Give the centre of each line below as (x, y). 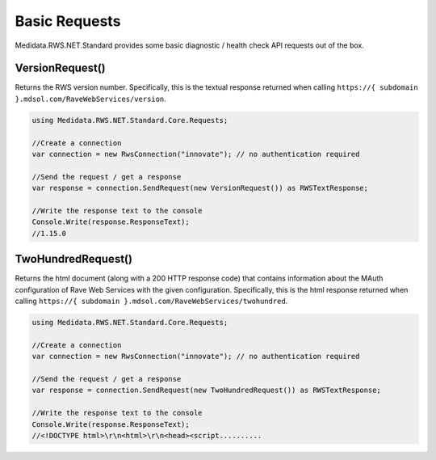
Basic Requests (68, 21)
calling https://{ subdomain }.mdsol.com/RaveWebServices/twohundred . (151, 301)
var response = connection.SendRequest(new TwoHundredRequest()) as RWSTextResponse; (206, 390)
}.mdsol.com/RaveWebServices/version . (91, 99)
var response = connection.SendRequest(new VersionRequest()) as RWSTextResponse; (200, 188)
